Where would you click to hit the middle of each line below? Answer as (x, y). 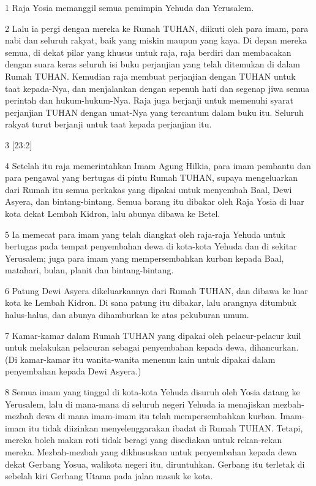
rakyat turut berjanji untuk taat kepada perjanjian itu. (108, 124)
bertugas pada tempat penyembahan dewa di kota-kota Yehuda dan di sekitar (151, 246)
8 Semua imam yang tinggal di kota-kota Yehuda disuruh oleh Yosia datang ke (152, 392)
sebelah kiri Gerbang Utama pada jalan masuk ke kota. (109, 476)
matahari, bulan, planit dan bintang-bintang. (89, 270)
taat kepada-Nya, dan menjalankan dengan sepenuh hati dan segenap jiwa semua (157, 88)
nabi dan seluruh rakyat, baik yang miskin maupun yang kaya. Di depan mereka (156, 40)
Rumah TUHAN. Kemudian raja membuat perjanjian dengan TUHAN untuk (150, 76)
